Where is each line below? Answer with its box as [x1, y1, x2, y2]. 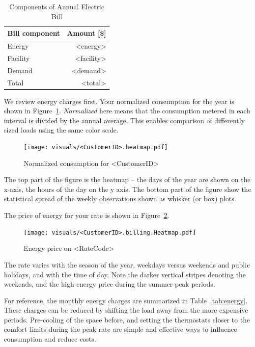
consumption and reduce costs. [4, 334, 96, 344]
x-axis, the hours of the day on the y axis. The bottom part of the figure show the [4, 184, 251, 194]
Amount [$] [67, 28, 107, 38]
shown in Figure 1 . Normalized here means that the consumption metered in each [4, 106, 251, 116]
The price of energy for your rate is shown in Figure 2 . [4, 210, 170, 220]
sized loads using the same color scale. [4, 125, 118, 135]
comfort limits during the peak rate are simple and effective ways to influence [4, 324, 237, 334]
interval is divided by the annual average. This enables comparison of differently [4, 115, 245, 125]
